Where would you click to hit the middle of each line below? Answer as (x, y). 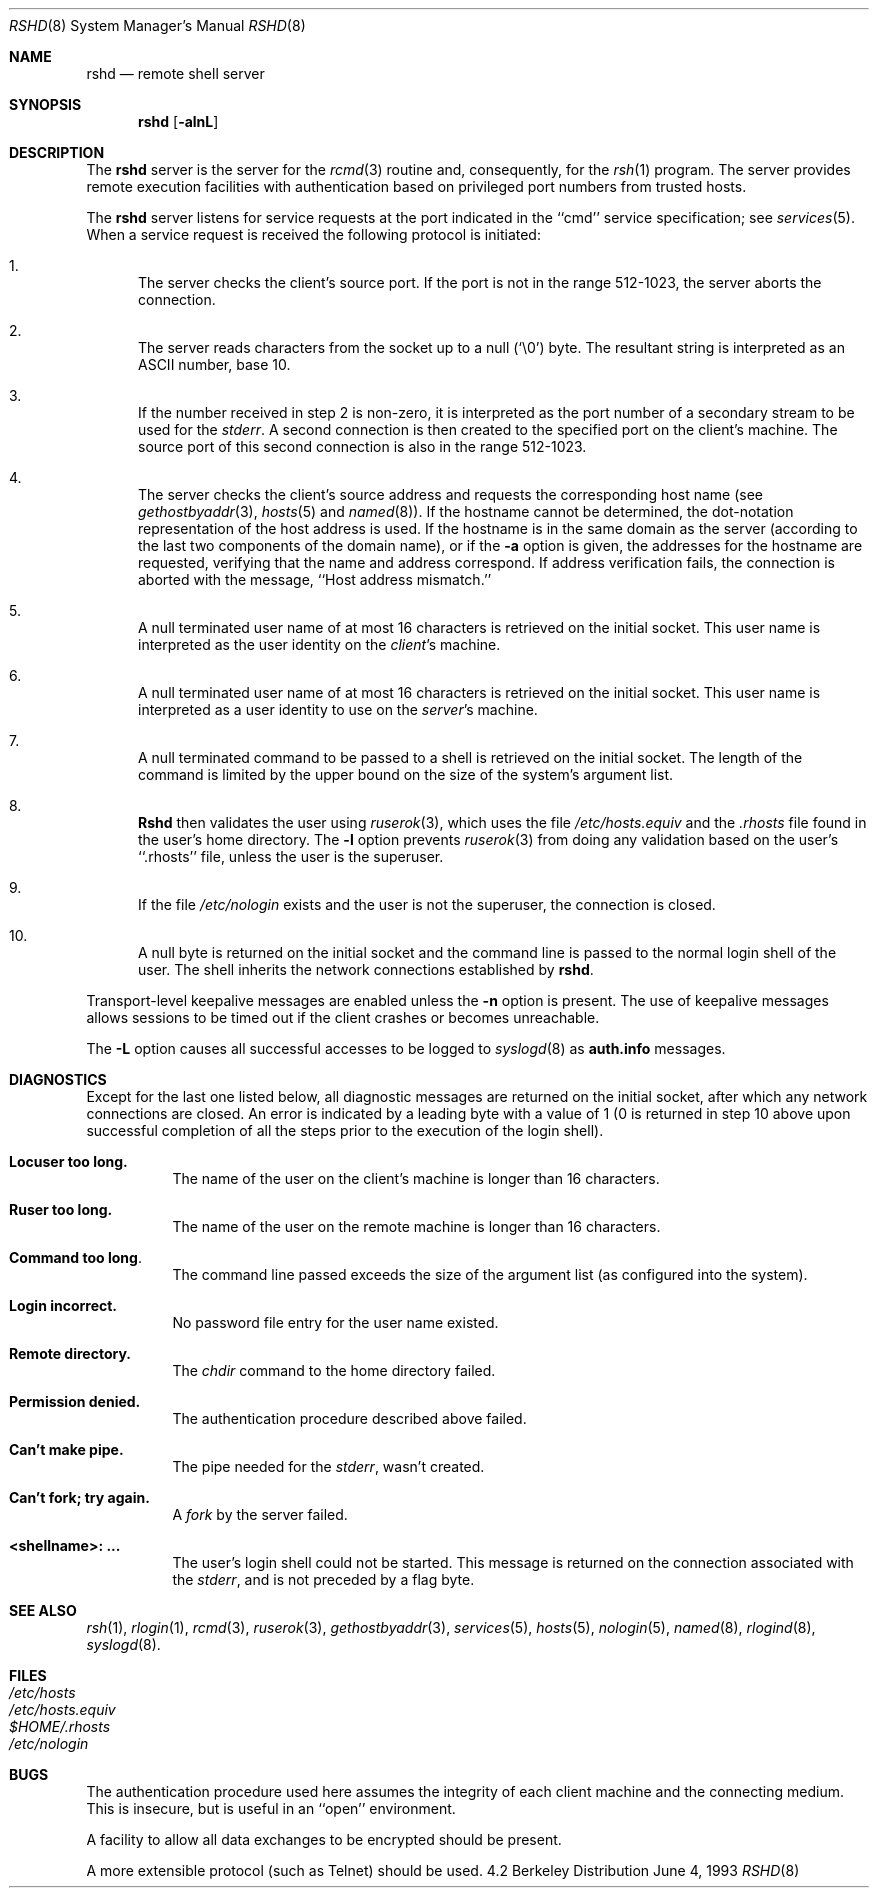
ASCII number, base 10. (214, 364)
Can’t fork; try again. (79, 1497)
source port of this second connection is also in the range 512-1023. (362, 446)
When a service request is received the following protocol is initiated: (313, 234)
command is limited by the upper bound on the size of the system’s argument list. (406, 774)
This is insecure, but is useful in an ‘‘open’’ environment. (271, 1808)
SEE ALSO (43, 1610)
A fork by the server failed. (260, 1514)
